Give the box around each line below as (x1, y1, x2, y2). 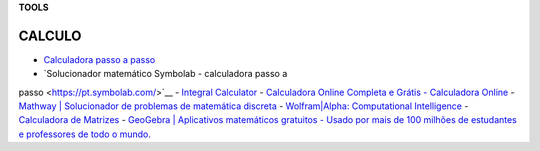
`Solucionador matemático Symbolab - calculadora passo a (43, 68, 288, 80)
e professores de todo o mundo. (18, 128, 152, 140)
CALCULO (18, 27, 82, 44)
